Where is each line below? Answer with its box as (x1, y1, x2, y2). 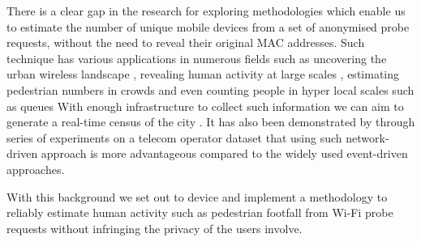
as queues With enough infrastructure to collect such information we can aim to (6, 97, 404, 114)
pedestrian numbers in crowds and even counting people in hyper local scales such (6, 81, 415, 98)
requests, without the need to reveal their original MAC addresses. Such (6, 34, 365, 51)
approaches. (6, 160, 65, 177)
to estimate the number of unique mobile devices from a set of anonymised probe (6, 18, 410, 35)
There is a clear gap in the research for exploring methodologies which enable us (6, 2, 406, 19)
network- (346, 129, 389, 146)
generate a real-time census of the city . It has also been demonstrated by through (6, 113, 415, 130)
